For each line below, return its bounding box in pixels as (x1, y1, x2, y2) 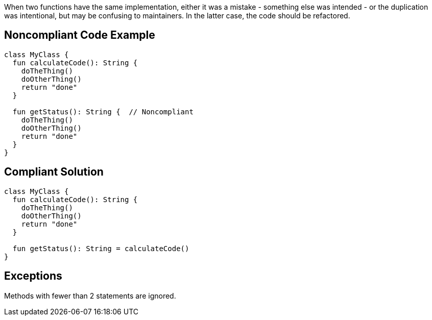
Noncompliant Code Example (4, 29, 155, 42)
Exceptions (4, 269, 62, 283)
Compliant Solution (4, 165, 104, 179)
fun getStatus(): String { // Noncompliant (12, 107, 194, 116)
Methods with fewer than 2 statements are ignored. (4, 291, 176, 300)
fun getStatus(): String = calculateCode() (12, 244, 189, 253)
